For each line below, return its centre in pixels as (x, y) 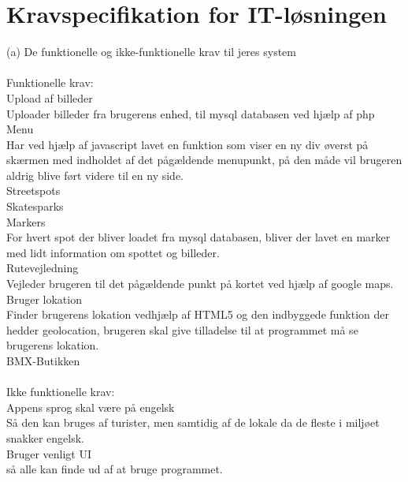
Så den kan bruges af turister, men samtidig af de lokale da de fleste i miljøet (193, 422)
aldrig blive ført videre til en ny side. (95, 175)
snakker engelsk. (45, 437)
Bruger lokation (44, 299)
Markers (26, 221)
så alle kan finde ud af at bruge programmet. (115, 469)
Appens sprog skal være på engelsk (91, 407)
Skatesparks (35, 206)
